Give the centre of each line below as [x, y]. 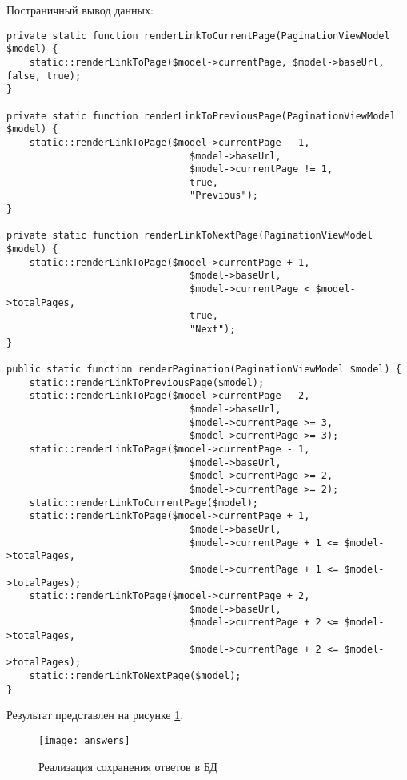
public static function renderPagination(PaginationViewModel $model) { [204, 369]
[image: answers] [84, 741]
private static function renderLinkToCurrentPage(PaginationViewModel [198, 36]
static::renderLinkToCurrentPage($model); [144, 503]
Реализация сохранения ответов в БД [128, 766]
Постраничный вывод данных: [80, 10]
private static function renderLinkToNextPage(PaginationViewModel [190, 236]
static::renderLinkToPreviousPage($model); [147, 382]
